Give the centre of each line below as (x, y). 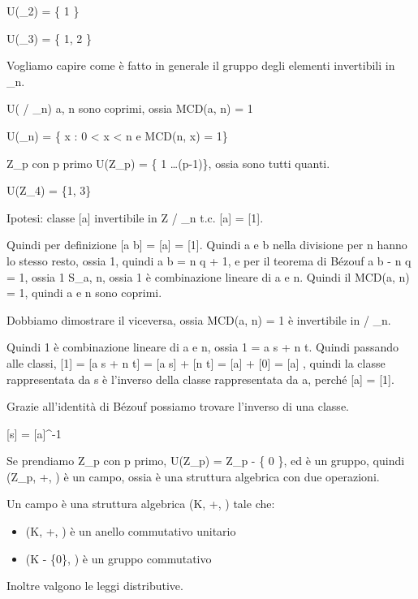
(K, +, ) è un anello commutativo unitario (131, 531)
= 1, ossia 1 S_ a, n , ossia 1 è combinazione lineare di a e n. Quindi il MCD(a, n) (208, 276)
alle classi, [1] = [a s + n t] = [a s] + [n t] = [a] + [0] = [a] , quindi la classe (196, 362)
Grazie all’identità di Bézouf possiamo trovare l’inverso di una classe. (178, 406)
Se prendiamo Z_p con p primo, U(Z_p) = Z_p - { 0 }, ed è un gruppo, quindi (206, 461)
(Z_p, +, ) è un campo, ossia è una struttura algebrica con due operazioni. (193, 476)
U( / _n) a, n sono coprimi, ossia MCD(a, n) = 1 (130, 108)
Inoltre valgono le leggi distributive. (95, 586)
